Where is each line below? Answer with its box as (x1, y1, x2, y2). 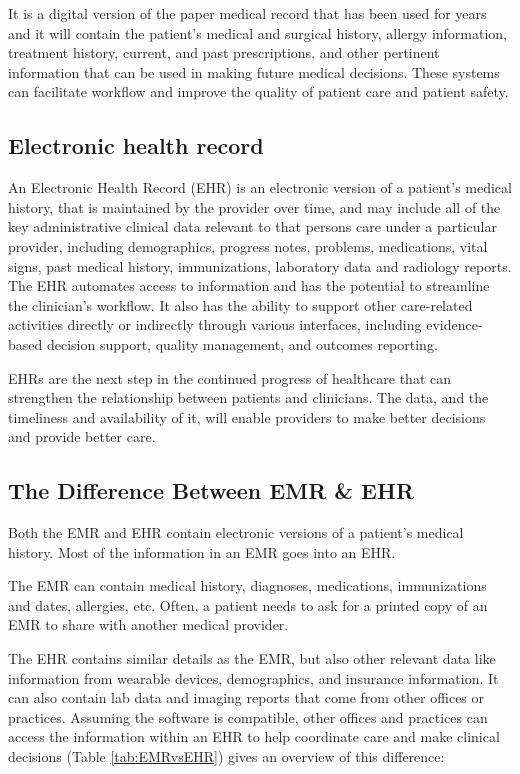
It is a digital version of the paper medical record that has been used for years (8, 3, 487, 23)
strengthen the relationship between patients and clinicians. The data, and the (8, 387, 489, 408)
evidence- (426, 314, 483, 335)
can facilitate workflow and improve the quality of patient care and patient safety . (8, 81, 509, 102)
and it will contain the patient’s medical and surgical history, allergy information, (8, 22, 507, 43)
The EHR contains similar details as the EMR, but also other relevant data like (8, 648, 496, 669)
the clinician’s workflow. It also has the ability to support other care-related (8, 294, 473, 315)
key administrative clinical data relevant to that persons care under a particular (8, 216, 497, 237)
